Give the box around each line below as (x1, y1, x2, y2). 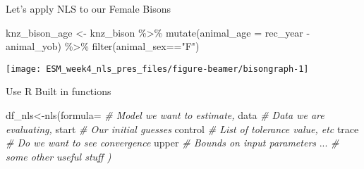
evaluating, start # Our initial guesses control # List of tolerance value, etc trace (6, 121, 359, 136)
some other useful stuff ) (6, 149, 111, 163)
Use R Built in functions (6, 84, 111, 99)
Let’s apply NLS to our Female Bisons (6, 1, 171, 15)
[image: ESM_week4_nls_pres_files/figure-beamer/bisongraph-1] (6, 63, 309, 74)
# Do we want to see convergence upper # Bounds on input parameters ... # (6, 135, 339, 150)
